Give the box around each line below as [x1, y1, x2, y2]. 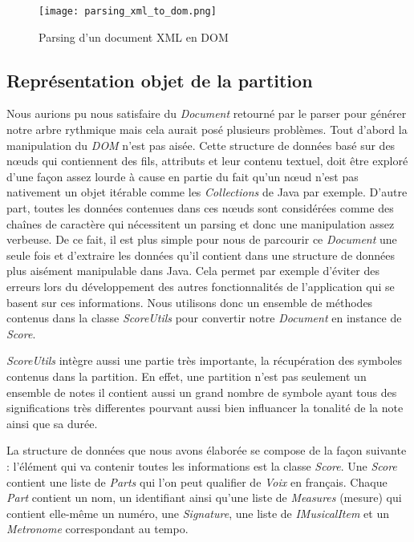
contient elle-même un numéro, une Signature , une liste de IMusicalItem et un [6, 504, 389, 521]
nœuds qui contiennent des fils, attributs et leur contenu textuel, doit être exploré [6, 152, 408, 169]
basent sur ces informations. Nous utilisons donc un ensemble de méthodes [6, 293, 373, 310]
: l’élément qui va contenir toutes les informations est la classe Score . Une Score [6, 457, 397, 474]
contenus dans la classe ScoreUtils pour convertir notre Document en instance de [6, 309, 402, 326]
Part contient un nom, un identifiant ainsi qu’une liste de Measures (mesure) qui [6, 489, 402, 506]
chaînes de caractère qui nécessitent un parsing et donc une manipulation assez [6, 215, 395, 232]
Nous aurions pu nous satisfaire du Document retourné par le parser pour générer [6, 105, 407, 122]
